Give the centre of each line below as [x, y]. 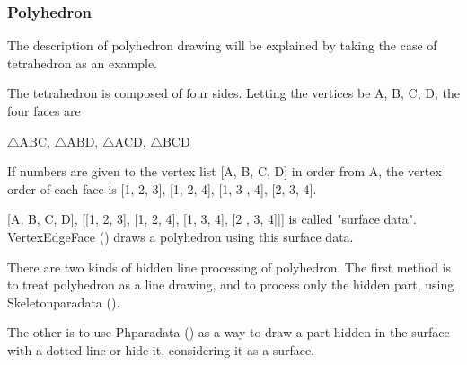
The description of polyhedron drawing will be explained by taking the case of [222, 45]
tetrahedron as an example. [82, 62]
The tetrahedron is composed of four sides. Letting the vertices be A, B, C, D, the [233, 93]
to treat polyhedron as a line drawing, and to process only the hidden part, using [231, 285]
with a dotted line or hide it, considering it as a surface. [161, 349]
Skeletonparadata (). [64, 302]
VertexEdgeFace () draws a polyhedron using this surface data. [181, 236]
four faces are [44, 111]
